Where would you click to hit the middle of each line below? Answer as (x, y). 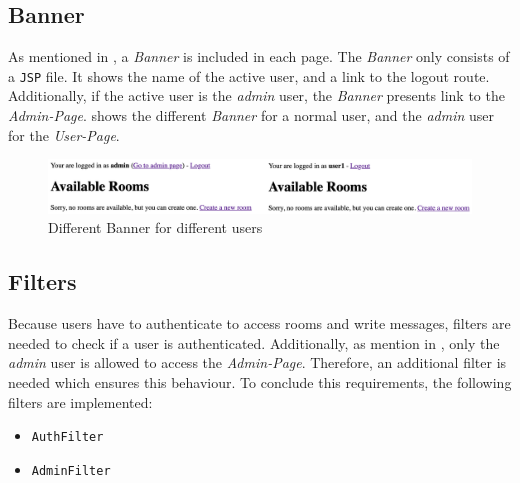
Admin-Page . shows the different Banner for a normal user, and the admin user (251, 115)
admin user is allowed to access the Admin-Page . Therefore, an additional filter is (257, 362)
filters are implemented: (80, 401)
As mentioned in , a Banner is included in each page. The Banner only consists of (259, 56)
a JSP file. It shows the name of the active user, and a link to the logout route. (249, 75)
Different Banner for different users (155, 227)
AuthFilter (67, 437)
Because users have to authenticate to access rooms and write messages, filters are (259, 323)
